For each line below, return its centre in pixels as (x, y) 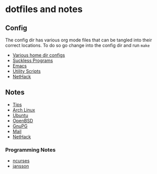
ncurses (21, 161)
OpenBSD (23, 121)
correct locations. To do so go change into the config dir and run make (77, 45)
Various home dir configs (39, 55)
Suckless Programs (33, 61)
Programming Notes (31, 150)
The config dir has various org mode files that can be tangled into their (79, 40)
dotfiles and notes (44, 9)
